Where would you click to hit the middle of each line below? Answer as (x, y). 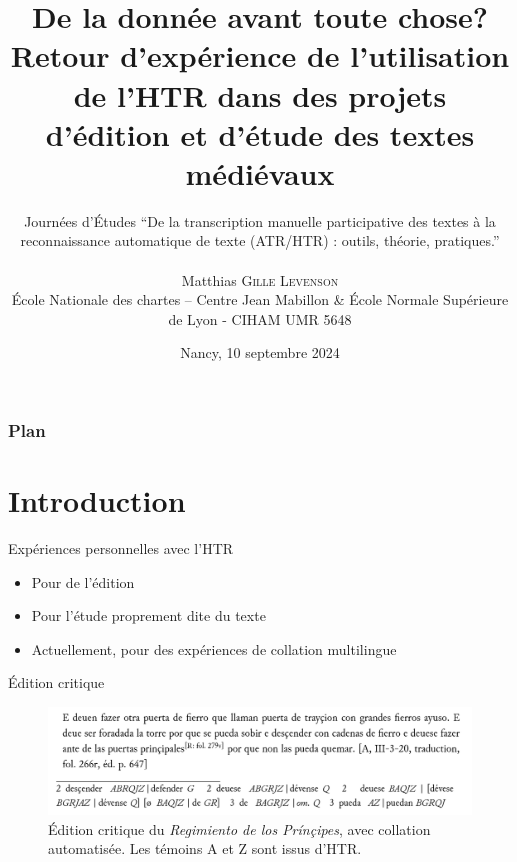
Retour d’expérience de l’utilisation (260, 55)
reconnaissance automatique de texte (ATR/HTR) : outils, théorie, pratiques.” (260, 240)
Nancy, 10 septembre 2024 (260, 352)
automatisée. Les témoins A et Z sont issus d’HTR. (205, 848)
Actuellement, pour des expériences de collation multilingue (214, 648)
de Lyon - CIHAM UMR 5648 (260, 318)
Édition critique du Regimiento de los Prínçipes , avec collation (239, 828)
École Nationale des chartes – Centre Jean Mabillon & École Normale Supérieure (260, 299)
